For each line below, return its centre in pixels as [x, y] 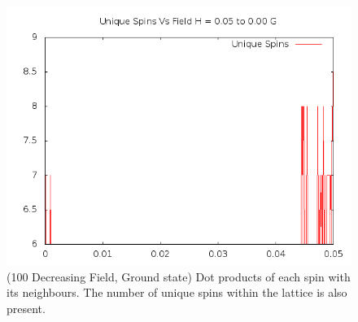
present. [26, 308]
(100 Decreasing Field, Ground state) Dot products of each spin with [179, 276]
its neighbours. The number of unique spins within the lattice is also [177, 292]
